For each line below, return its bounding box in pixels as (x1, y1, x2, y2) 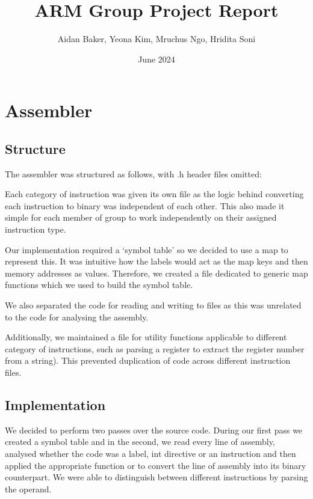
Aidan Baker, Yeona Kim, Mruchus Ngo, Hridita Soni (57, 32, 256, 45)
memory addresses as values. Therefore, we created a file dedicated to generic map (5, 266, 308, 279)
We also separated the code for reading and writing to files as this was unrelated (5, 299, 302, 311)
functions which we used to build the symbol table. (5, 278, 193, 291)
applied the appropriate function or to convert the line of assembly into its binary (5, 459, 306, 471)
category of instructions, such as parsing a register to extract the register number (5, 342, 305, 355)
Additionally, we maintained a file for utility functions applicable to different (5, 331, 287, 343)
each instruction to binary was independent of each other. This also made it (5, 199, 285, 212)
